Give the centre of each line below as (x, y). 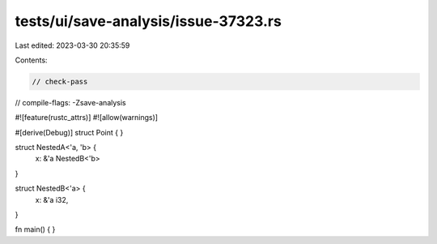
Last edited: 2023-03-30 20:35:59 (72, 45)
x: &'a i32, (52, 199)
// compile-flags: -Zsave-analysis (70, 102)
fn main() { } (35, 229)
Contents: (31, 60)
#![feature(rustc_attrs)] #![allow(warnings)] (86, 118)
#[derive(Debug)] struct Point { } (69, 132)
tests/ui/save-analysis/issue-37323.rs (148, 21)
